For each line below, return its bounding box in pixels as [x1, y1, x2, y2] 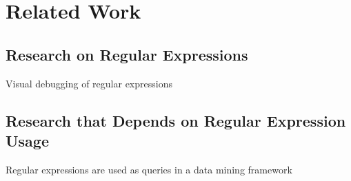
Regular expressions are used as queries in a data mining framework [6, 162, 292, 176]
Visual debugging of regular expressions [6, 76, 172, 90]
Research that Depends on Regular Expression [6, 109, 346, 131]
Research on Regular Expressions [6, 43, 248, 65]
